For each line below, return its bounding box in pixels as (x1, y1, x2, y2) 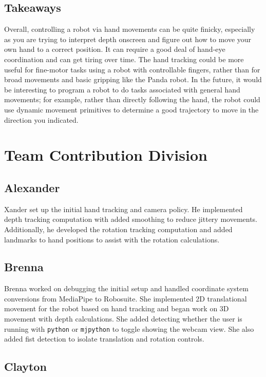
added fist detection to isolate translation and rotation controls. (4, 333, 204, 344)
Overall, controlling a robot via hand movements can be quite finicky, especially (4, 24, 255, 34)
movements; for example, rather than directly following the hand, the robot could (4, 94, 260, 105)
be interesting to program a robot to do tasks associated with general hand (4, 84, 240, 95)
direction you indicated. (4, 114, 79, 125)
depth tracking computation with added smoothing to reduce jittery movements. (4, 214, 258, 224)
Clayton (4, 359, 47, 374)
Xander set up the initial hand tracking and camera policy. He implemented (4, 203, 243, 214)
